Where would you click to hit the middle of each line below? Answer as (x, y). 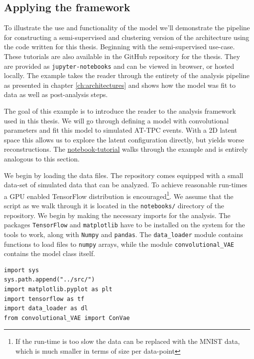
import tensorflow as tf (44, 299)
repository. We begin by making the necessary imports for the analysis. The (117, 215)
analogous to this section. (42, 158)
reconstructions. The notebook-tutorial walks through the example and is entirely (126, 149)
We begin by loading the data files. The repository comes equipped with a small (124, 175)
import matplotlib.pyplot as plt (58, 289)
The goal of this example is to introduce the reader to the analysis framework (120, 111)
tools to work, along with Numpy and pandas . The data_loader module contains (124, 234)
